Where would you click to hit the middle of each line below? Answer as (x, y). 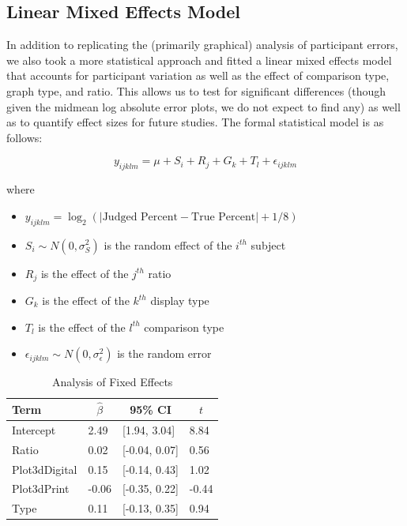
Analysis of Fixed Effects (113, 382)
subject (268, 244)
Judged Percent (140, 217)
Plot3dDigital (45, 469)
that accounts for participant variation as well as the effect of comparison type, (198, 75)
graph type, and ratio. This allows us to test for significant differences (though (196, 90)
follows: (24, 137)
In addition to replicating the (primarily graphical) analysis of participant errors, (202, 45)
